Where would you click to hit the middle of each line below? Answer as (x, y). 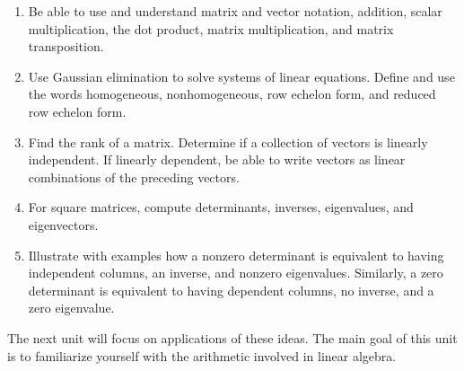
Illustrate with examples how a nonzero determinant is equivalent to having (236, 255)
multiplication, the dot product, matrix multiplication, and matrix (211, 28)
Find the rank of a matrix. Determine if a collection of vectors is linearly (228, 141)
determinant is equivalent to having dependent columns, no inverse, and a (231, 290)
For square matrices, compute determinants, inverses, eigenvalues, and (221, 207)
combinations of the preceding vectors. (134, 177)
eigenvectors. (63, 224)
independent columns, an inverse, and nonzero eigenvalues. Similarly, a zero (236, 273)
